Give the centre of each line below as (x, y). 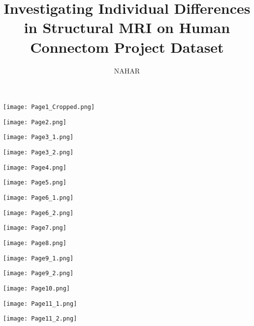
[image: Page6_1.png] (38, 198)
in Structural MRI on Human (127, 27)
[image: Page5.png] (35, 183)
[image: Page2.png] (35, 122)
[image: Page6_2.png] (38, 213)
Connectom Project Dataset (127, 47)
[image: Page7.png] (35, 228)
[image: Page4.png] (35, 167)
